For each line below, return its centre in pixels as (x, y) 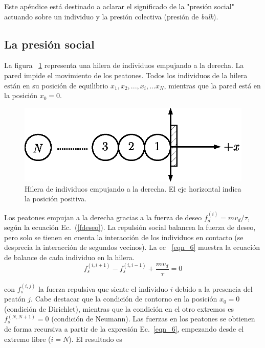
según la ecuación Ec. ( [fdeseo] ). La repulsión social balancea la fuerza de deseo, (130, 227)
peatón (15, 299)
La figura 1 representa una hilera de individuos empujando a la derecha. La (124, 65)
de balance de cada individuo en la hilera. (69, 257)
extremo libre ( (28, 339)
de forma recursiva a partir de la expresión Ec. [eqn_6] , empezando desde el (124, 329)
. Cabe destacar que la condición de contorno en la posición (124, 299)
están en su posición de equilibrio (56, 85)
